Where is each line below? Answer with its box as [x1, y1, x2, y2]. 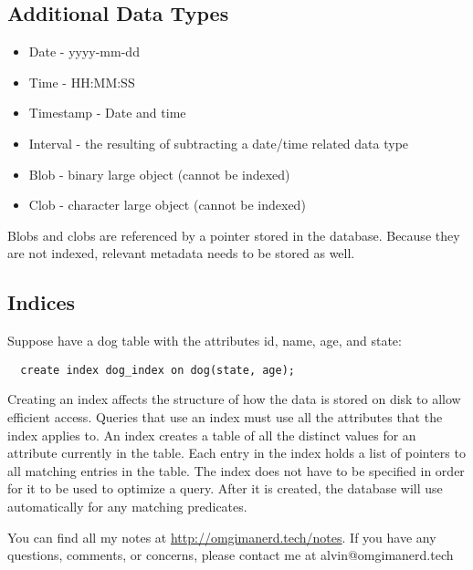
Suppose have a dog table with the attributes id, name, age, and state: [7, 331, 402, 350]
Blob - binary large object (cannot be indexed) [28, 164, 290, 183]
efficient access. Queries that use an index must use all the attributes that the [7, 408, 443, 426]
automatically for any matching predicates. [7, 496, 247, 515]
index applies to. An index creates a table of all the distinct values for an [7, 425, 416, 444]
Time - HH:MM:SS [28, 72, 135, 91]
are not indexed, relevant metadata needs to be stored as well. [7, 244, 355, 263]
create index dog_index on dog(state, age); [20, 363, 295, 377]
